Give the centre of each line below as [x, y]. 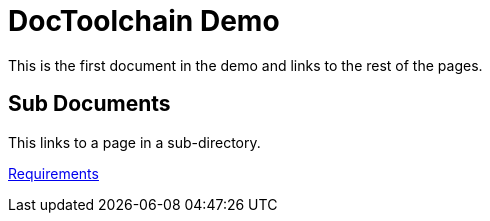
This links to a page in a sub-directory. [134, 142]
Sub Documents [89, 104]
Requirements [53, 173]
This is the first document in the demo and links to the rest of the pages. [245, 65]
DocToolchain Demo [144, 21]
